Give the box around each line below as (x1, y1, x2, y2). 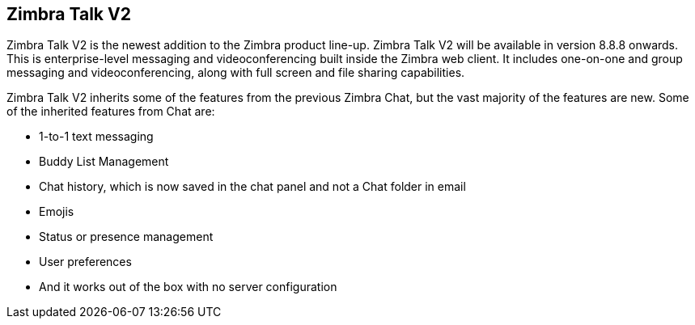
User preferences (39, 255, 132, 269)
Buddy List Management (39, 154, 169, 169)
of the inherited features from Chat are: (6, 104, 215, 119)
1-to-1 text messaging (39, 129, 154, 144)
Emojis (39, 205, 74, 219)
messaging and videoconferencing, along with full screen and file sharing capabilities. (6, 65, 465, 80)
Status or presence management (39, 230, 214, 244)
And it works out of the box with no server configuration (39, 280, 337, 294)
